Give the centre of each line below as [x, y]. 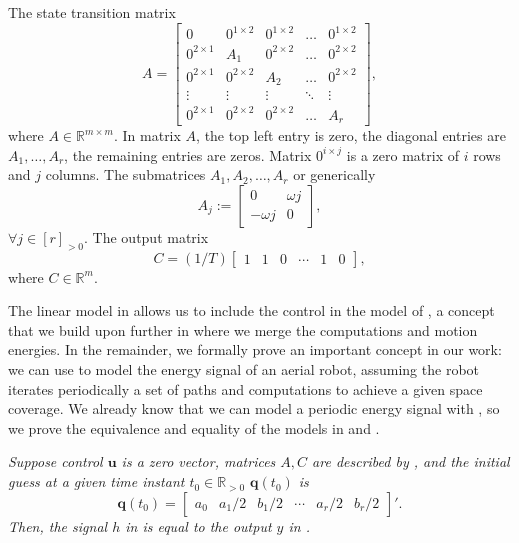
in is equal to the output [198, 525]
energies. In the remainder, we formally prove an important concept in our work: [255, 349]
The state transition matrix [92, 12]
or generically [334, 174]
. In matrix [147, 135]
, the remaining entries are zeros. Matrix [188, 154]
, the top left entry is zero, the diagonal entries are [351, 135]
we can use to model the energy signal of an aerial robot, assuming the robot [244, 369]
